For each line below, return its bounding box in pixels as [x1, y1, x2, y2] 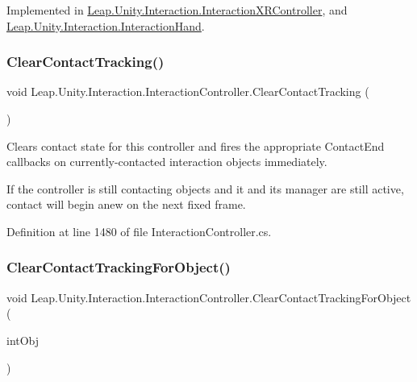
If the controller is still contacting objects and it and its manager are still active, [6, 180, 404, 197]
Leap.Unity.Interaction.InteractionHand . [6, 17, 205, 34]
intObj [6, 331, 40, 348]
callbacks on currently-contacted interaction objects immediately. [6, 153, 327, 170]
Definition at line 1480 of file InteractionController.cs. [6, 222, 272, 239]
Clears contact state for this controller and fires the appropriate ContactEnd [6, 137, 385, 154]
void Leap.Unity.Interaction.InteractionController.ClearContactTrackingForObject [6, 289, 411, 305]
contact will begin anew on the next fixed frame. [6, 196, 246, 213]
